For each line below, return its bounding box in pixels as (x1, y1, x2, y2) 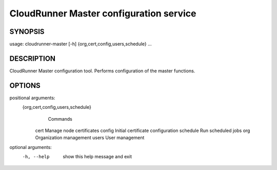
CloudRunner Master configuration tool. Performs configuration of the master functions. (9, 67, 195, 74)
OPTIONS (9, 81, 41, 90)
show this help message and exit (63, 154, 132, 160)
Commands (48, 116, 73, 122)
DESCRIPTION (9, 54, 56, 63)
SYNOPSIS (9, 27, 45, 36)
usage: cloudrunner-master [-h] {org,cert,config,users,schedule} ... (9, 41, 152, 47)
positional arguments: (9, 95, 55, 101)
